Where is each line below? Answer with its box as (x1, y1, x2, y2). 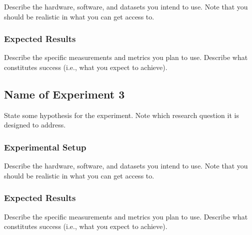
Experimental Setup (4, 140, 86, 153)
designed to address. (4, 119, 66, 130)
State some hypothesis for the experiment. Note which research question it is (4, 109, 239, 120)
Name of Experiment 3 (4, 86, 125, 101)
